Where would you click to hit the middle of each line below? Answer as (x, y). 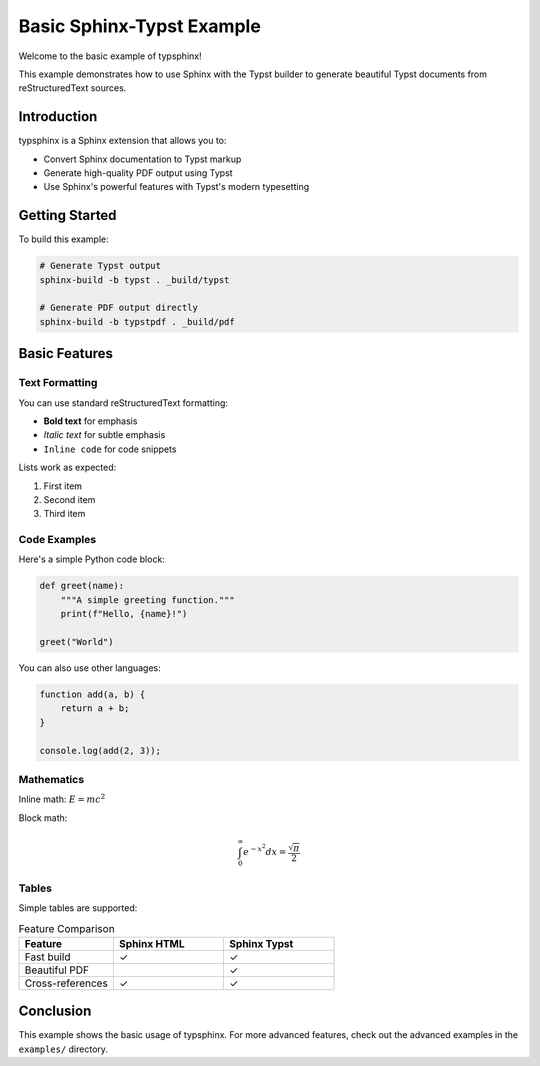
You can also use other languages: (90, 668)
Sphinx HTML (151, 943)
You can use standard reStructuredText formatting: (123, 402)
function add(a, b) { (92, 694)
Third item (64, 514)
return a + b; (95, 708)
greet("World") (76, 642)
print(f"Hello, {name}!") (124, 614)
